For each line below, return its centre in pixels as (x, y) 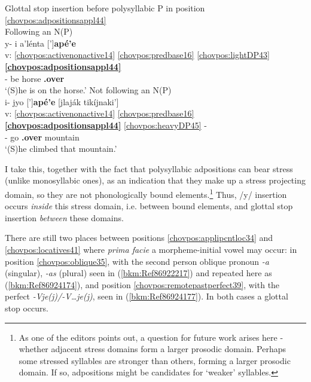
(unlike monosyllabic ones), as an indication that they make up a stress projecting (155, 180)
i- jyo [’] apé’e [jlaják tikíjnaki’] (62, 101)
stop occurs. (27, 308)
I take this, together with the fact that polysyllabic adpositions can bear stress (149, 168)
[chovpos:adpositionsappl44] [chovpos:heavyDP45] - (106, 125)
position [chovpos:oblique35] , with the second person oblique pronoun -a (137, 261)
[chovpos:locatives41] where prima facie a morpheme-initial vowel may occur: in (151, 249)
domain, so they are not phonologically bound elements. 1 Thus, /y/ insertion (146, 193)
